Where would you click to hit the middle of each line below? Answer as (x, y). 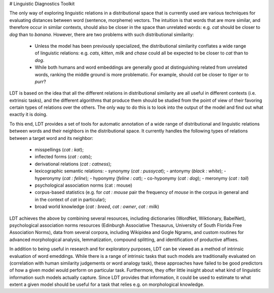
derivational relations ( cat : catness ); (73, 164)
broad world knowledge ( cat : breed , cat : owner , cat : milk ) (97, 207)
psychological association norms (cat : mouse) (83, 185)
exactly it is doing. (28, 114)
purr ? (40, 81)
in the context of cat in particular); (71, 199)
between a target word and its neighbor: (51, 138)
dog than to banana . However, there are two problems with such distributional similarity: (102, 34)
